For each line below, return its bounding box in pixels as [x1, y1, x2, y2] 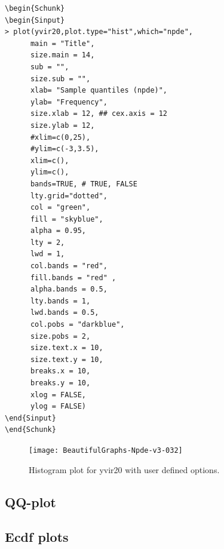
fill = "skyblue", [30, 214, 103, 223]
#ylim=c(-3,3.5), [30, 145, 99, 154]
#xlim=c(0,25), [30, 133, 91, 142]
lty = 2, [30, 238, 65, 247]
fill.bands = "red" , [30, 273, 116, 282]
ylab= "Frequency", [30, 97, 108, 106]
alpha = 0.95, [30, 226, 87, 235]
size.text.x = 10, [30, 343, 103, 352]
